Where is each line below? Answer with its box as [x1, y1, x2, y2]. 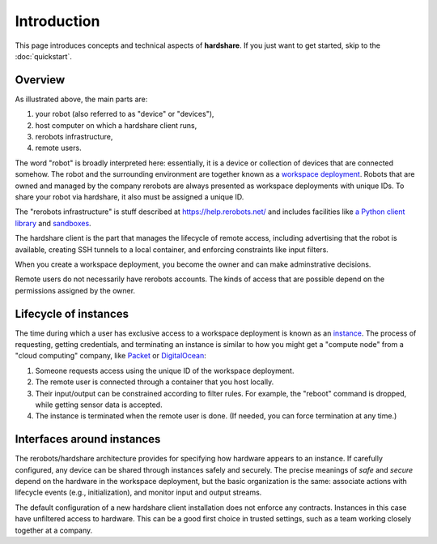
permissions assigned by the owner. [15, 285, 136, 295]
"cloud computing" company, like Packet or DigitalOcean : [15, 351, 206, 361]
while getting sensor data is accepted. [35, 400, 163, 409]
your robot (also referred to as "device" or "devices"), [35, 109, 214, 119]
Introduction [15, 12, 100, 30]
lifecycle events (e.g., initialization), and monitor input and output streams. [15, 487, 262, 498]
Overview [15, 73, 66, 87]
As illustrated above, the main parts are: [15, 94, 148, 104]
